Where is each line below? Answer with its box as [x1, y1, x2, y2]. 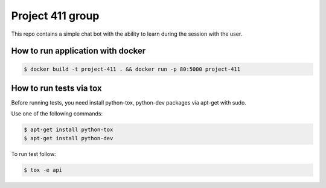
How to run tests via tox [11, 83, 102, 93]
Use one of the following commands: [11, 110, 103, 117]
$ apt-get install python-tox [24, 126, 113, 133]
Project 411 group [11, 9, 100, 22]
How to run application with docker [11, 46, 146, 56]
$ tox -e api [24, 166, 63, 173]
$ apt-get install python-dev [24, 135, 113, 141]
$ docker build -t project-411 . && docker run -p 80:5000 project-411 [24, 65, 241, 73]
